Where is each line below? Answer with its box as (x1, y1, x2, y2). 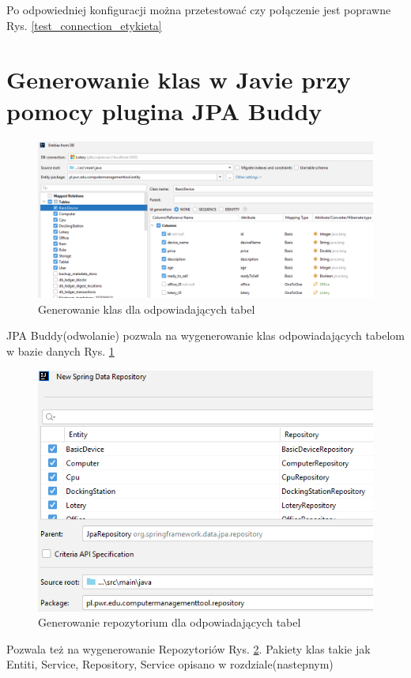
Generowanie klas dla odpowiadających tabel (38, 300, 255, 317)
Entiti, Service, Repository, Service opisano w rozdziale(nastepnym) (6, 656, 334, 672)
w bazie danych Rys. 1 (6, 343, 115, 360)
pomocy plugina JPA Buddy (6, 94, 322, 126)
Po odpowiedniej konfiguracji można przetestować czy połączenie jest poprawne (6, 2, 391, 17)
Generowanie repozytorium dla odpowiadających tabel (38, 614, 301, 631)
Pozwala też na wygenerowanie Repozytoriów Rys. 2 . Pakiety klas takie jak (6, 640, 371, 657)
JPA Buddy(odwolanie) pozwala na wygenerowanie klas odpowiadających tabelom (6, 327, 405, 344)
